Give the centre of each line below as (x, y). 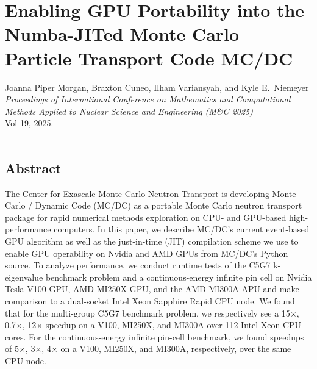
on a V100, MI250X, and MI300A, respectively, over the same (176, 349)
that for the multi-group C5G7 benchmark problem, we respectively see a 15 (148, 313)
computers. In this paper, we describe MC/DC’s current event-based (182, 229)
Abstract (33, 167)
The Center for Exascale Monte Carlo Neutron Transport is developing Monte (151, 193)
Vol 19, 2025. (29, 123)
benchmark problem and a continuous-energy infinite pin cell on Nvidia (179, 277)
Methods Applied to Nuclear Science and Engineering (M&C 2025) (129, 111)
